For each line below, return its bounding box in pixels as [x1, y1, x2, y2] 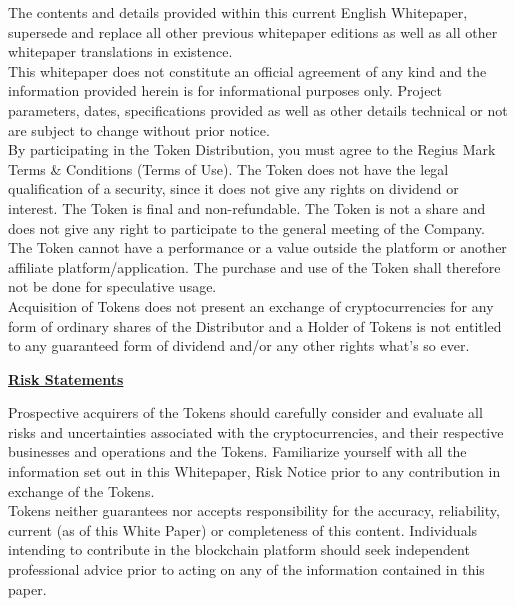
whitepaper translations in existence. [8, 41, 233, 62]
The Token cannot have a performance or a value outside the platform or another [8, 237, 507, 258]
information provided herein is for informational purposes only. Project [8, 80, 443, 101]
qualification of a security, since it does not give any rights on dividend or [8, 178, 459, 199]
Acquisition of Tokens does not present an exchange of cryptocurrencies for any [8, 295, 494, 316]
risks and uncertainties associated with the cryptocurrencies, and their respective [8, 421, 504, 442]
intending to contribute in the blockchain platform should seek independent [8, 539, 470, 560]
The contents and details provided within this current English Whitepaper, [8, 2, 468, 22]
